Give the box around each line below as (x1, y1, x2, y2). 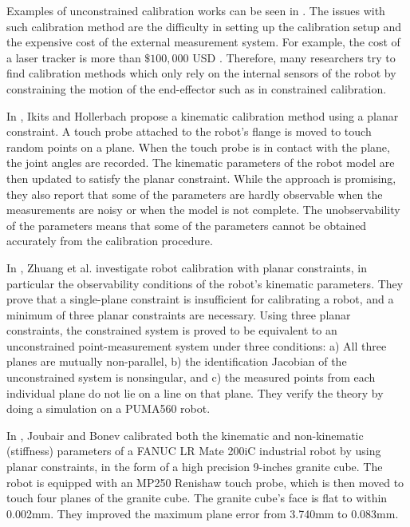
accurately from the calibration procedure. (6, 232, 213, 249)
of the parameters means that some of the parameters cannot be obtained (6, 216, 367, 233)
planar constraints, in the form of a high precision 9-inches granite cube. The (6, 458, 383, 475)
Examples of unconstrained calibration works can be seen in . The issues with (6, 2, 385, 18)
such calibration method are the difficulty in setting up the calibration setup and (6, 18, 402, 34)
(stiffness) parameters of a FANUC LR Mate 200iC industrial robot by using (6, 442, 381, 459)
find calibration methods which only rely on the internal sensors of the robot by (6, 65, 396, 81)
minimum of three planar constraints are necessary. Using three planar (6, 306, 351, 323)
